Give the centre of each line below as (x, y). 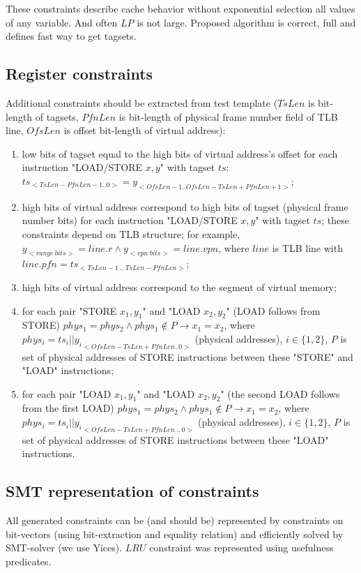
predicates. (29, 561)
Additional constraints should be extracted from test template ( (142, 102)
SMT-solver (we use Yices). (64, 548)
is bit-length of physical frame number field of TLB (228, 116)
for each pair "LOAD (67, 393)
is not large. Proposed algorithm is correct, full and (246, 22)
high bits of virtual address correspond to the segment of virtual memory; (179, 286)
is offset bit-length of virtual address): (145, 130)
